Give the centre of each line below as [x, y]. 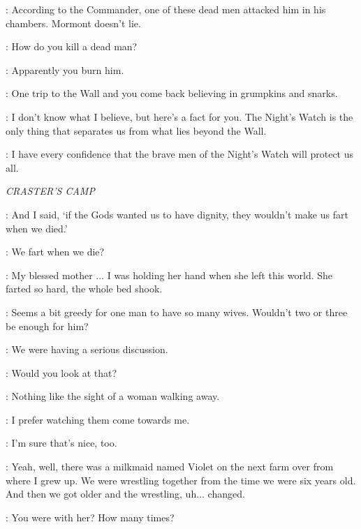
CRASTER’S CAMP [50, 191]
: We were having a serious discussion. [87, 349]
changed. [226, 494]
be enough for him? [47, 326]
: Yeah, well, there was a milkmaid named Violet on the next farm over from [170, 467]
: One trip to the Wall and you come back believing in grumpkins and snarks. [172, 93]
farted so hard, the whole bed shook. [84, 289]
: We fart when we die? [55, 252]
